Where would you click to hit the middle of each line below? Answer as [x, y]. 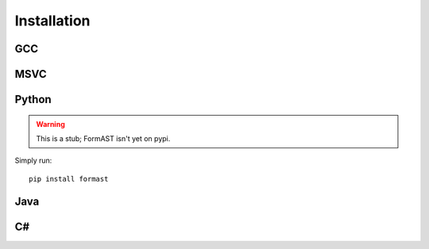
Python [33, 100]
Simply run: [33, 161]
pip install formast [69, 179]
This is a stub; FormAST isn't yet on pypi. [103, 138]
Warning [50, 124]
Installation [52, 21]
